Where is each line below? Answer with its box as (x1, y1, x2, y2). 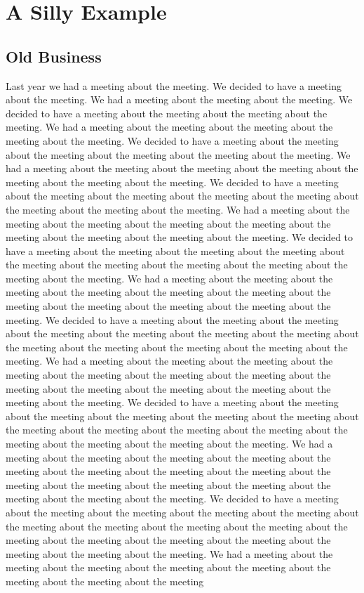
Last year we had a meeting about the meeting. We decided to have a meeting (6, 78, 342, 93)
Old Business (6, 45, 102, 67)
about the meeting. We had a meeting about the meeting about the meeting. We (6, 92, 353, 107)
